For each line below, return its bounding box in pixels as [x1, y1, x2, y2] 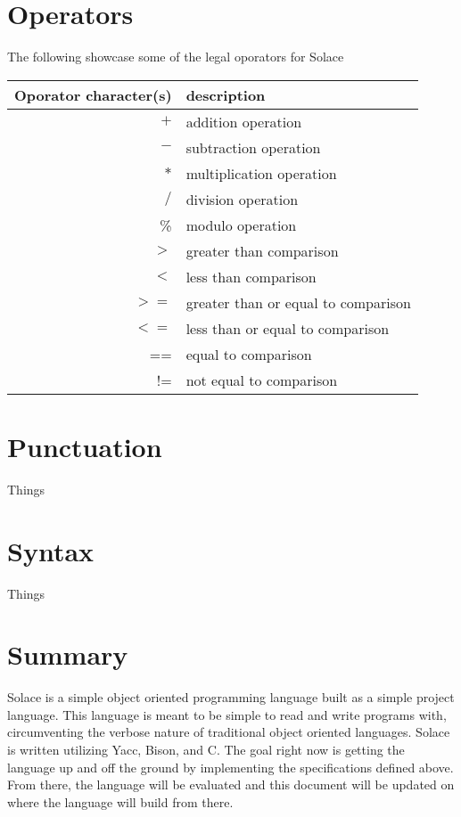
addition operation [185, 110, 302, 132]
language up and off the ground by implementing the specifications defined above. [7, 757, 454, 776]
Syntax [7, 532, 95, 568]
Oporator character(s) [14, 84, 172, 105]
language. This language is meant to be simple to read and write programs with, [7, 705, 447, 723]
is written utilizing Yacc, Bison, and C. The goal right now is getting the [7, 740, 405, 759]
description [185, 84, 266, 105]
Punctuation [7, 428, 162, 464]
